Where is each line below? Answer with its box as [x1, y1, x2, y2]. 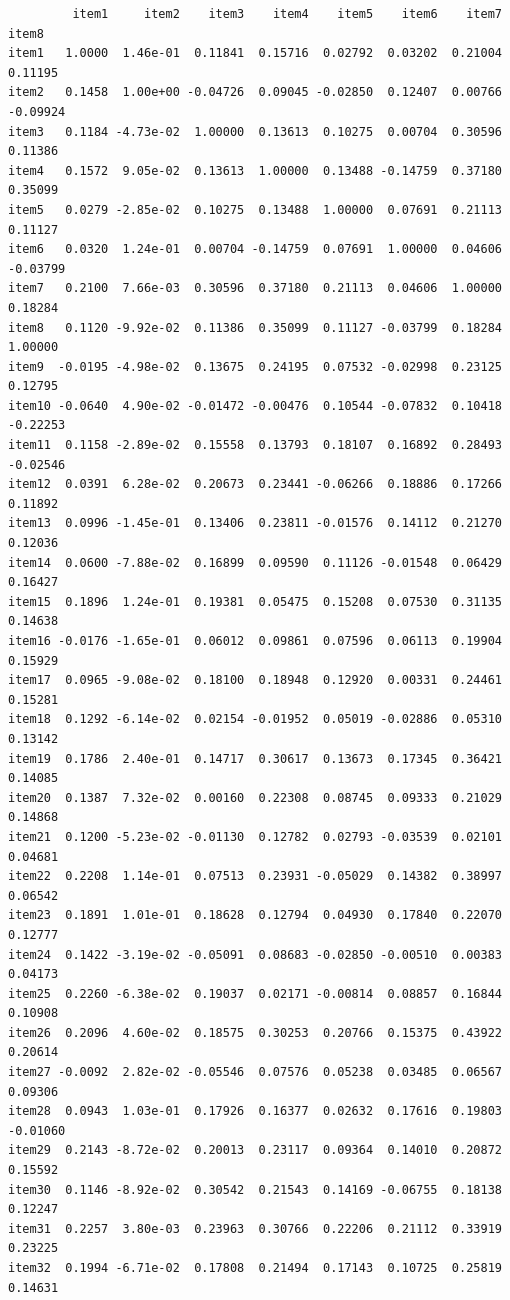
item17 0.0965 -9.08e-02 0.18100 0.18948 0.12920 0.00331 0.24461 [8, 673, 502, 688]
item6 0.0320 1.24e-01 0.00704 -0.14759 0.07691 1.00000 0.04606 [8, 242, 502, 257]
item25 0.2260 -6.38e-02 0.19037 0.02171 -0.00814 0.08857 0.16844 [8, 986, 502, 1001]
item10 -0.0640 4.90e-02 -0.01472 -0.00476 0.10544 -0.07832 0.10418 [8, 398, 502, 413]
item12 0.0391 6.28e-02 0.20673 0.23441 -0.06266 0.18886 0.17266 [8, 477, 502, 492]
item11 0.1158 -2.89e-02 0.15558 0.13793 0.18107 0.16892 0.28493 [8, 438, 502, 453]
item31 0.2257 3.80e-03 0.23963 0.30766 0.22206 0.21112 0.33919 [8, 1221, 502, 1236]
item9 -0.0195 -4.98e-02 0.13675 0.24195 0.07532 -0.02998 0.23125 [8, 359, 502, 374]
